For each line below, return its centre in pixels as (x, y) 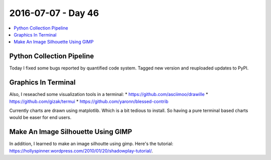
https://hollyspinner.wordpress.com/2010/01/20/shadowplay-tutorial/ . (81, 150)
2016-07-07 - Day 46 (54, 13)
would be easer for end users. (40, 117)
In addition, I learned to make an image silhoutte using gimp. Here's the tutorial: (91, 144)
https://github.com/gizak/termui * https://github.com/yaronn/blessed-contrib (89, 101)
